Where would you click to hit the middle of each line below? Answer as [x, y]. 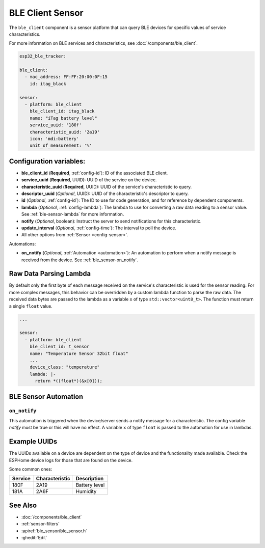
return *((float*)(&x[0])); [69, 381]
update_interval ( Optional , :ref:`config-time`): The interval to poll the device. [99, 228]
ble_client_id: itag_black [62, 111]
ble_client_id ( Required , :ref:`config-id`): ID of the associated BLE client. [95, 173]
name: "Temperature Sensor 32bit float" [79, 353]
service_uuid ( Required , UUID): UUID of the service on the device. [89, 180]
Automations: [23, 244]
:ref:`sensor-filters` [40, 524]
